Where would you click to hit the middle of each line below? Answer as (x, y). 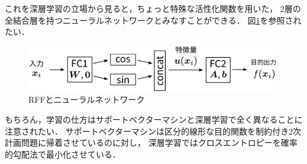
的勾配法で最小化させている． (63, 154)
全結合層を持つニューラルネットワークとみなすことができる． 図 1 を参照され (153, 20)
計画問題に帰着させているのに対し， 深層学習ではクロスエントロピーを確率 (151, 142)
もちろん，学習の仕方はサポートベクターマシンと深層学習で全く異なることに (154, 119)
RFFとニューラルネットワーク (87, 99)
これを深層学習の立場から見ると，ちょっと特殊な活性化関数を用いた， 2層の (153, 8)
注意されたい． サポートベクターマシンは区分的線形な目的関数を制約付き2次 (153, 131)
